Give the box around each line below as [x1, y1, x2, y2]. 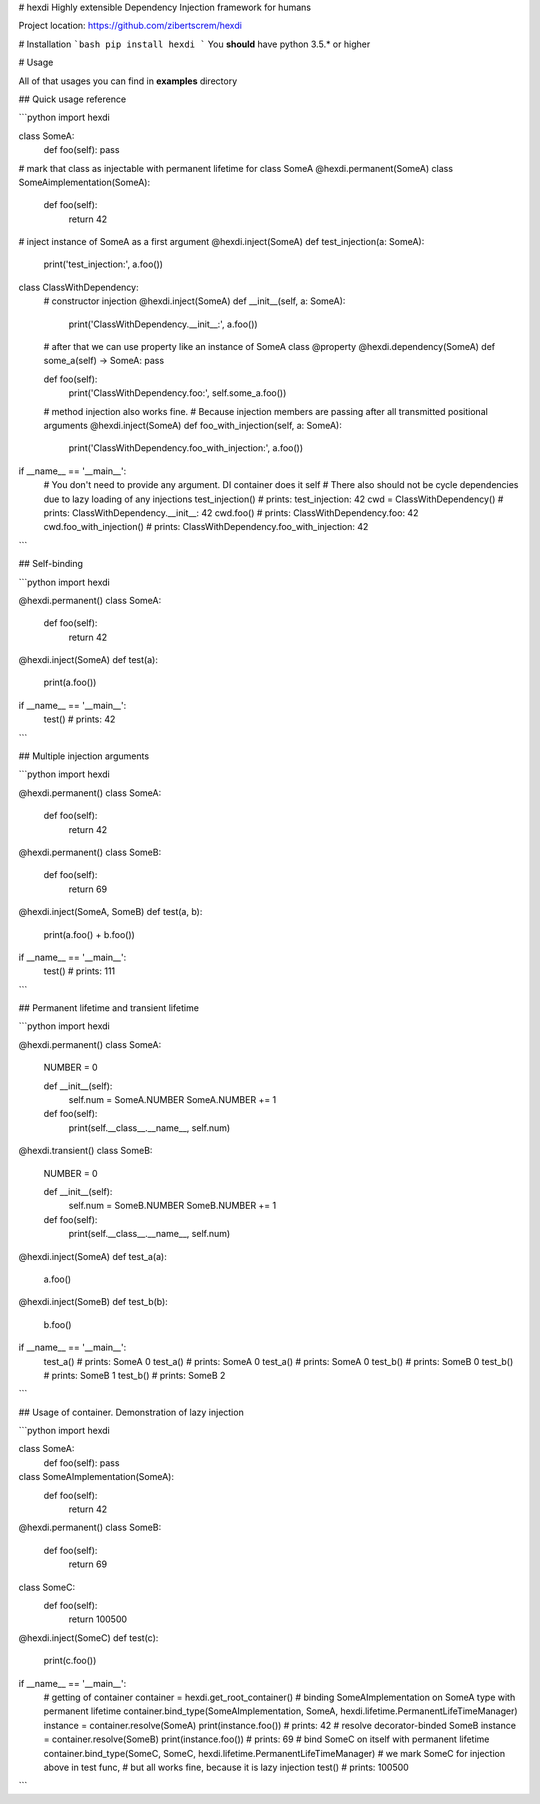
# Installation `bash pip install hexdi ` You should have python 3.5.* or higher [18, 38, 371, 50]
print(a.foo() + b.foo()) [43, 928, 135, 940]
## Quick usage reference [18, 93, 127, 105]
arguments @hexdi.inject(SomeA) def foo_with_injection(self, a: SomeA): [43, 419, 342, 431]
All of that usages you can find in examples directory [18, 75, 238, 87]
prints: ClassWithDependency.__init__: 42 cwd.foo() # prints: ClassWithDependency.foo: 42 [43, 506, 419, 519]
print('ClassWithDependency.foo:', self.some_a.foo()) [68, 387, 287, 399]
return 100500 [68, 1613, 128, 1625]
